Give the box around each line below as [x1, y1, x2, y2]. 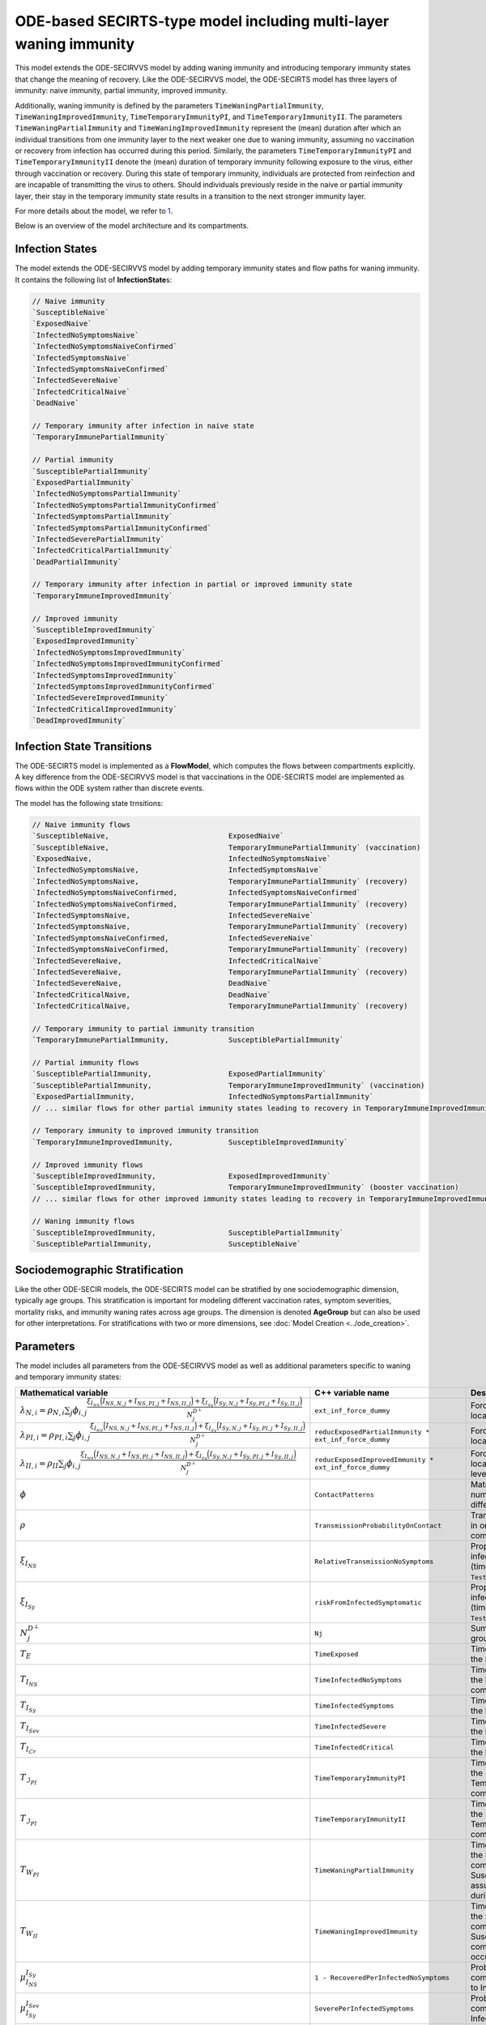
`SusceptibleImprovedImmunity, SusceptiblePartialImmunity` [32, 1228, 344, 1237]
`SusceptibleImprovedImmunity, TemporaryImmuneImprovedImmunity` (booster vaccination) [32, 1183, 459, 1192]
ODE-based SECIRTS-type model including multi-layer [15, 12, 390, 30]
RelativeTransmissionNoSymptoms [314, 1557, 434, 1566]
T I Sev [19, 1720, 40, 1734]
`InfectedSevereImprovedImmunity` [32, 693, 169, 702]
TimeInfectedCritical [314, 1742, 394, 1751]
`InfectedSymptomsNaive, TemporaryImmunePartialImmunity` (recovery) [32, 922, 408, 932]
